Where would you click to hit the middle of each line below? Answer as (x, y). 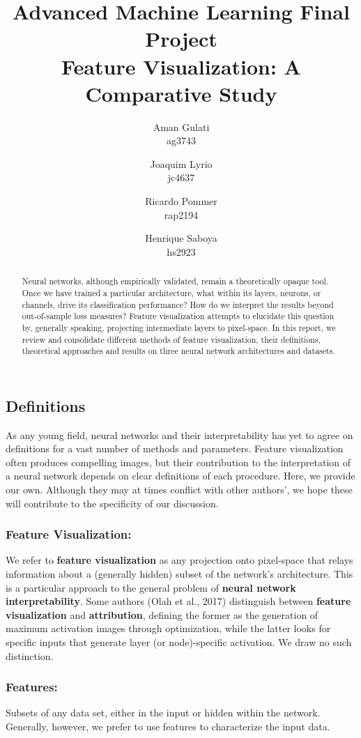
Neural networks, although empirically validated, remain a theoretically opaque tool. (175, 281)
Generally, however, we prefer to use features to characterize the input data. (168, 726)
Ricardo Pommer (181, 201)
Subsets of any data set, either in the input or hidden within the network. (163, 713)
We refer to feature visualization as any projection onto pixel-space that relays (179, 560)
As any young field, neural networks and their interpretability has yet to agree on (179, 435)
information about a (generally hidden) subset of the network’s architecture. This (179, 574)
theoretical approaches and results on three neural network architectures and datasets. (178, 351)
